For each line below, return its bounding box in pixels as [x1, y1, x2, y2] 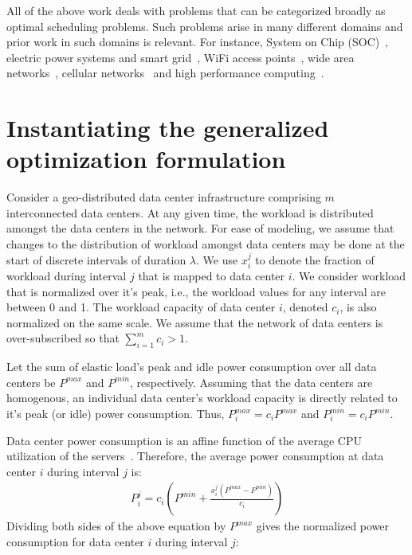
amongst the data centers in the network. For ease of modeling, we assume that [6, 220, 394, 236]
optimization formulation [6, 143, 286, 175]
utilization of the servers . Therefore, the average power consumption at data [6, 448, 384, 464]
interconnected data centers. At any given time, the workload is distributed [6, 204, 374, 221]
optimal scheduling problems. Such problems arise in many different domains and [6, 18, 403, 34]
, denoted [282, 299, 328, 315]
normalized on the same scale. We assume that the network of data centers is [6, 314, 383, 330]
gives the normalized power [256, 518, 390, 534]
